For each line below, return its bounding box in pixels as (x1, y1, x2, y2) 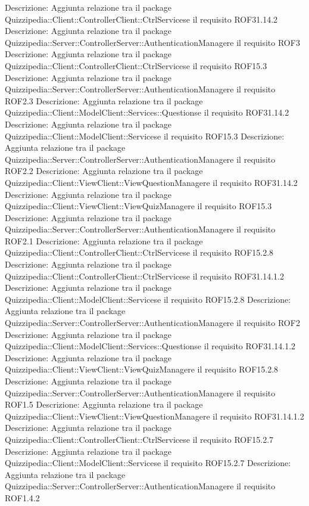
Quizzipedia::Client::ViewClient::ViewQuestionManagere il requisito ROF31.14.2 (5, 176, 298, 188)
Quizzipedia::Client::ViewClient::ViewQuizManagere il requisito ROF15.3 (5, 200, 272, 212)
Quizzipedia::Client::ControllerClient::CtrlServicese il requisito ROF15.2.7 (5, 433, 274, 445)
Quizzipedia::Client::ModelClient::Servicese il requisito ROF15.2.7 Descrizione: (5, 457, 291, 469)
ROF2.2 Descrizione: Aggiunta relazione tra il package (5, 164, 203, 177)
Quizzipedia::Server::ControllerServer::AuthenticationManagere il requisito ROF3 (5, 36, 300, 48)
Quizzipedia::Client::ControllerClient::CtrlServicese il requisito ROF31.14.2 (5, 13, 278, 25)
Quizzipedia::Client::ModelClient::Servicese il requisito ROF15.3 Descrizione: (5, 129, 285, 142)
